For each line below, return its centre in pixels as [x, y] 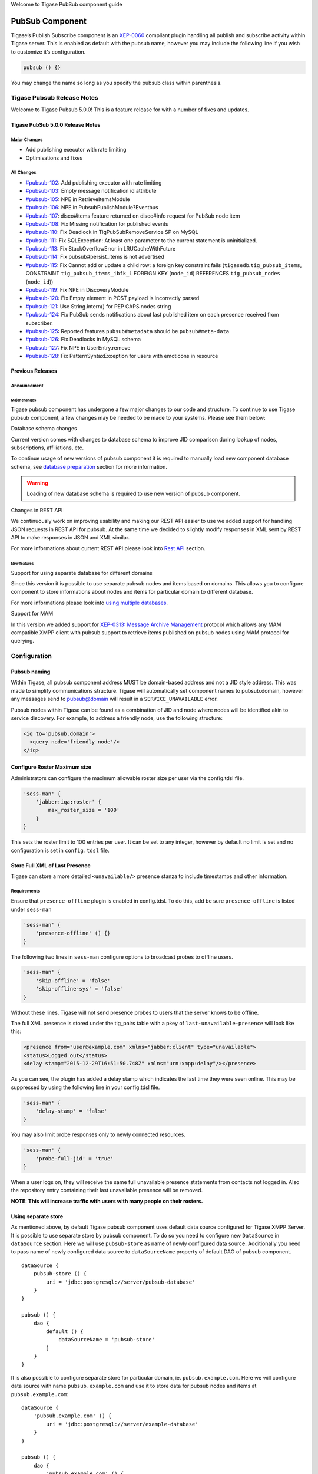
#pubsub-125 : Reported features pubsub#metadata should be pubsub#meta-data [127, 331]
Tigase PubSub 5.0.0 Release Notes [56, 124]
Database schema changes [44, 429]
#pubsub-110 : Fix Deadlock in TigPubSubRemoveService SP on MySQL [112, 232]
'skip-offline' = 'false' [73, 981]
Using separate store [37, 1216]
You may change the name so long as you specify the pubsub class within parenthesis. [116, 83]
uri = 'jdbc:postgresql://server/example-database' [122, 1424]
